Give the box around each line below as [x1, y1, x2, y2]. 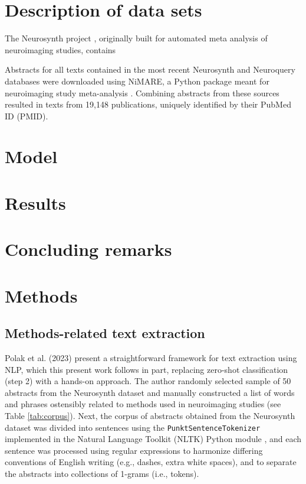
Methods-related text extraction [5, 324, 205, 342]
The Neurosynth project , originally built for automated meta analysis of [5, 32, 268, 44]
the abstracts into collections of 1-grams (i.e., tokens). [5, 467, 199, 479]
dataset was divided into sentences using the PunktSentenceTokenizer [5, 421, 261, 433]
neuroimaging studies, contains [5, 43, 116, 56]
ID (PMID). [5, 109, 48, 122]
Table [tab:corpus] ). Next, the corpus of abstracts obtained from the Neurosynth [5, 409, 295, 421]
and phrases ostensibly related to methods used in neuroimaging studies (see [5, 398, 281, 410]
